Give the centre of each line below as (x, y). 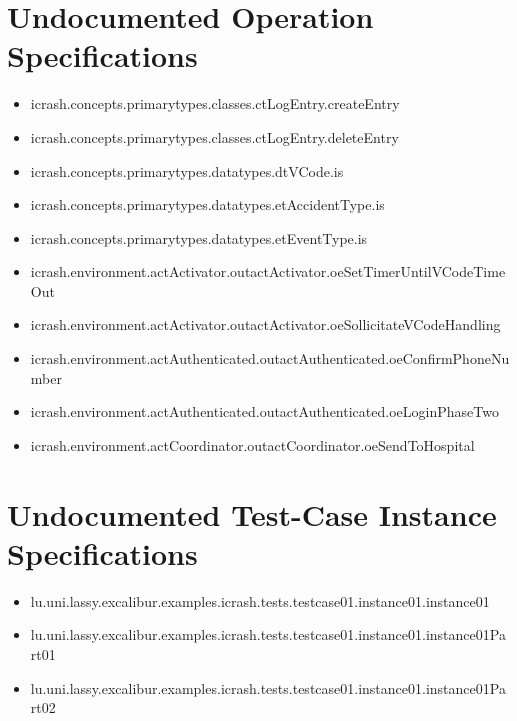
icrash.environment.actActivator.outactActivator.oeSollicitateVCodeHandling (265, 324)
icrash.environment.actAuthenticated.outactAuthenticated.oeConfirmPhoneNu (270, 358)
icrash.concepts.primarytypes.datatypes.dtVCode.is (187, 170)
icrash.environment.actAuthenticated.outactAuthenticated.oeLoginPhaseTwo (264, 411)
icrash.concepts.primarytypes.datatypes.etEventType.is (199, 237)
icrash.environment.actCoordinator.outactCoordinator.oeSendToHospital (252, 444)
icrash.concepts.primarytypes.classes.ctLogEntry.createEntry (215, 103)
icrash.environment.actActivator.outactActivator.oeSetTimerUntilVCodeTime (268, 271)
